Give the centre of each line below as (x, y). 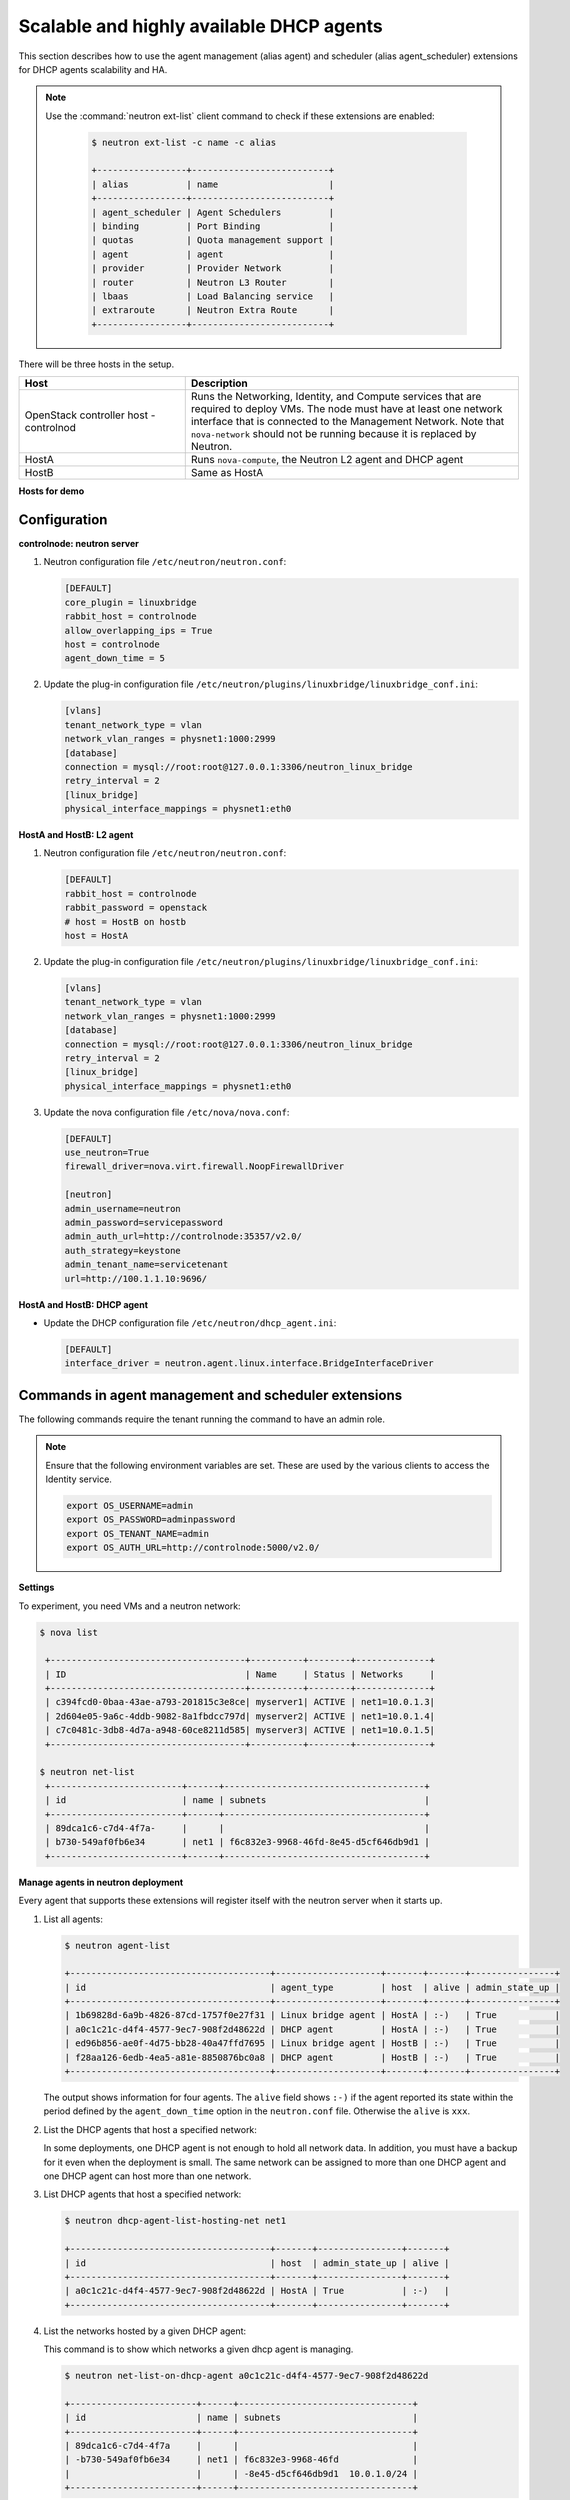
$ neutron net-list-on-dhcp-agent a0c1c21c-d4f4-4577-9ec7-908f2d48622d (246, 2376)
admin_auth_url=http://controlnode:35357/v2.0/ (183, 1236)
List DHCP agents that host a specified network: (142, 2194)
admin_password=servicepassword (144, 1223)
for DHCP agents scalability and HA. (93, 69)
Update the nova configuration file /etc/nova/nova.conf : (166, 1112)
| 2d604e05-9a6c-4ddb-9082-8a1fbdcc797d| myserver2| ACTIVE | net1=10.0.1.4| (240, 1716)
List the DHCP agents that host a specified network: (150, 2129)
